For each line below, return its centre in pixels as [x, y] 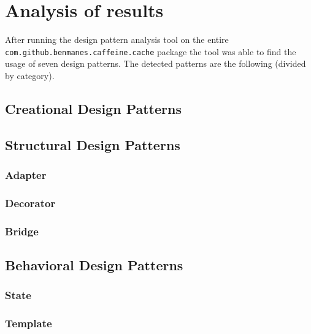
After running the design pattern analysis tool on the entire [117, 40]
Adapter [26, 175]
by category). [30, 75]
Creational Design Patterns [93, 108]
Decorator [30, 203]
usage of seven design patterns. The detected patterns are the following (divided [155, 63]
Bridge [22, 231]
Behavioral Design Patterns [94, 265]
